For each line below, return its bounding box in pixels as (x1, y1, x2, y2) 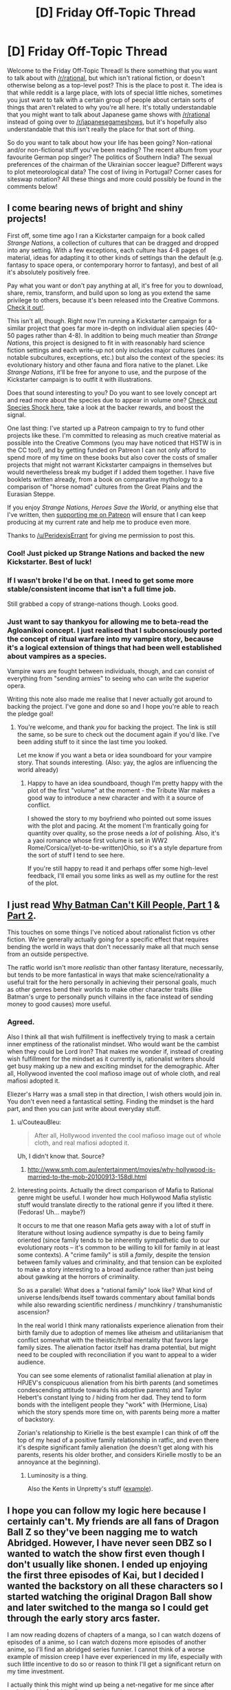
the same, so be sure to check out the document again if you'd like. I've (16, 731, 220, 739)
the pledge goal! (7, 710, 54, 718)
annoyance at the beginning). (16, 1458, 101, 1466)
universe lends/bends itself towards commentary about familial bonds (16, 1294, 215, 1302)
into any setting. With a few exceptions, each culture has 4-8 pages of (7, 246, 206, 254)
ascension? (16, 1308, 50, 1316)
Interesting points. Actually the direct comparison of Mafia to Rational (16, 1186, 214, 1194)
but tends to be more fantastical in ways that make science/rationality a (7, 970, 210, 979)
